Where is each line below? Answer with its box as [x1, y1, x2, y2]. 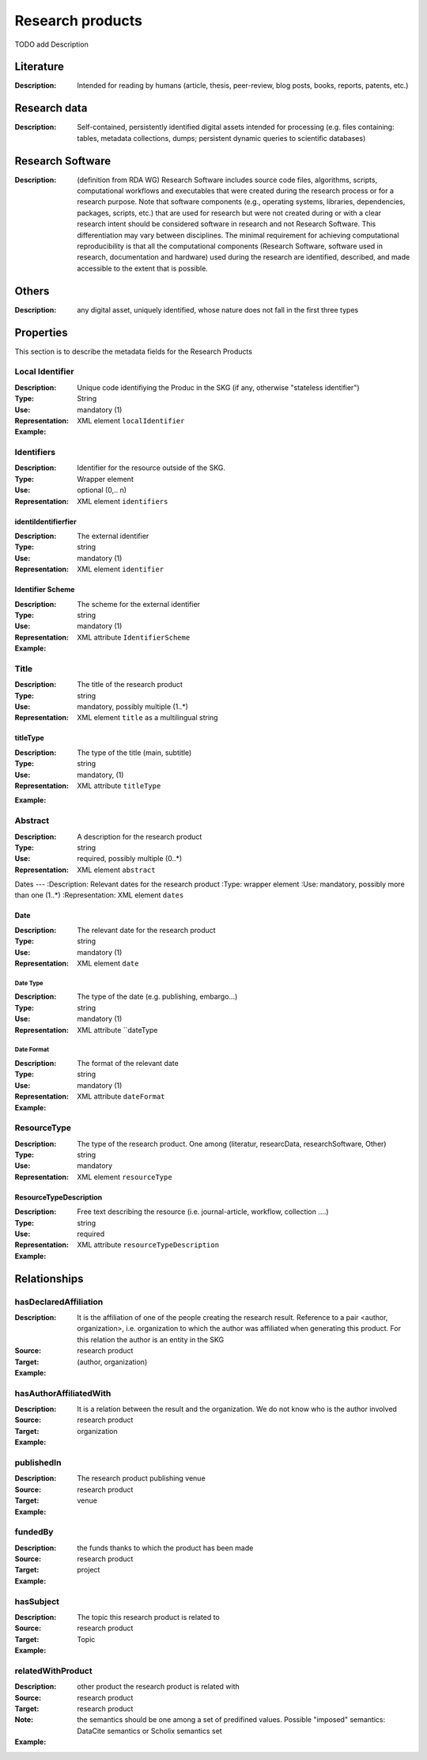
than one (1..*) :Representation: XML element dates [14, 890, 184, 900]
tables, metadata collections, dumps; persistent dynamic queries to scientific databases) [77, 133, 366, 142]
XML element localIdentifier [77, 415, 185, 425]
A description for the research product [77, 832, 202, 841]
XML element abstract [77, 865, 156, 874]
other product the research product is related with [77, 1682, 240, 1691]
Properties [14, 325, 68, 339]
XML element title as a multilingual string [77, 713, 218, 723]
